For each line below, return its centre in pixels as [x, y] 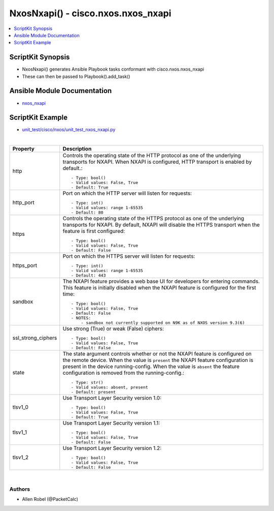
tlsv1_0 [21, 407]
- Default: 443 [88, 275]
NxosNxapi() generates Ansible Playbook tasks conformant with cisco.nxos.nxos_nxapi [113, 69]
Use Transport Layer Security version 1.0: [112, 398]
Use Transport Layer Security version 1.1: [111, 423]
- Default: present [93, 392]
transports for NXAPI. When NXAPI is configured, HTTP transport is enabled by [157, 162]
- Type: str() [87, 383]
